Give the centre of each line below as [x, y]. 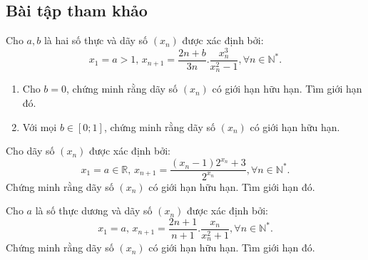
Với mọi [40, 126]
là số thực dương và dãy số [94, 210]
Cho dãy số [30, 151]
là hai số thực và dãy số [96, 40]
